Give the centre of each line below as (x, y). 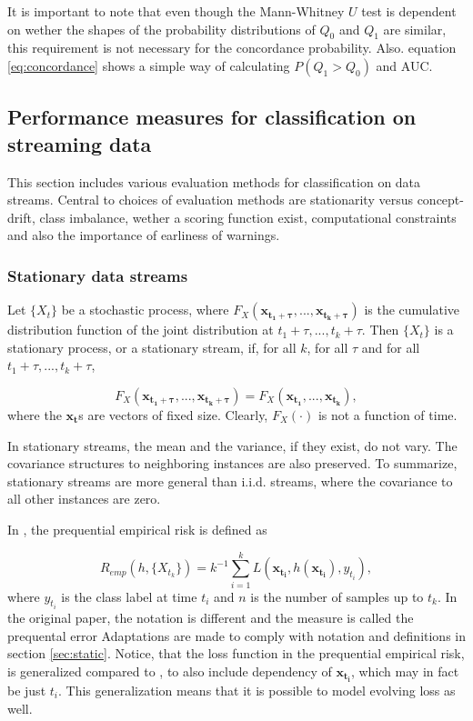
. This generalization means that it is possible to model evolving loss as (257, 690)
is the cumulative (412, 310)
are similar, (415, 29)
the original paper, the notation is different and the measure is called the (211, 618)
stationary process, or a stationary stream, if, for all (152, 347)
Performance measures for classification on (212, 117)
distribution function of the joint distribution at (141, 330)
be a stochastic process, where (145, 310)
